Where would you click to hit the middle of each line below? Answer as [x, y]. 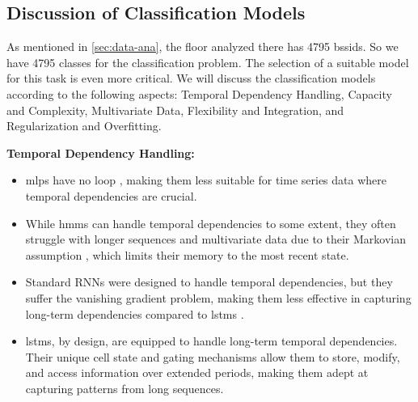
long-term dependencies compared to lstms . [135, 313]
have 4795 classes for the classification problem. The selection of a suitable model [208, 62]
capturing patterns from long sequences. [125, 388]
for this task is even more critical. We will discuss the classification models [191, 78]
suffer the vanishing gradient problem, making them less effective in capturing [218, 297]
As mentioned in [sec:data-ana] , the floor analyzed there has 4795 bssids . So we [203, 47]
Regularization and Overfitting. [84, 126]
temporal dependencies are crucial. [111, 195]
